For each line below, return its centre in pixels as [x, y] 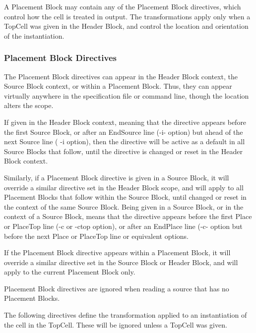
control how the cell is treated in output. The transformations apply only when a [127, 16]
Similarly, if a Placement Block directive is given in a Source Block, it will [117, 177]
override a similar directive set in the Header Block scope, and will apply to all [124, 187]
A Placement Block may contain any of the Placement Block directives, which [123, 6]
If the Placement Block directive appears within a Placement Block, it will [117, 252]
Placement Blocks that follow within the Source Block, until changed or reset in [125, 197]
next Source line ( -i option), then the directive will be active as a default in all [125, 141]
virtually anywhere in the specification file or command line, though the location [127, 95]
